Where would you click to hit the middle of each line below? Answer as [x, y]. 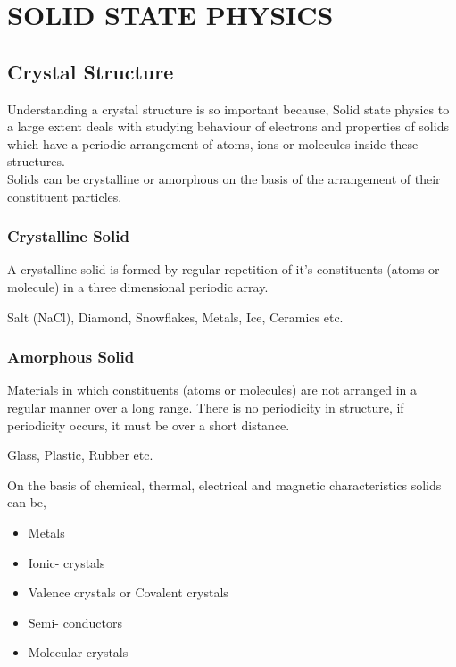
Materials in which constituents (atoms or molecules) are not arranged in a [212, 390]
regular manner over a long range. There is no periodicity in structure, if [206, 407]
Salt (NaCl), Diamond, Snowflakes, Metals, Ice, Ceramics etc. [175, 317]
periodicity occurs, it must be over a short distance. [149, 425]
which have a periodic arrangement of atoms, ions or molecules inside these [213, 143]
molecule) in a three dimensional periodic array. [138, 286]
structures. [36, 161]
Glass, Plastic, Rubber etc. [80, 455]
